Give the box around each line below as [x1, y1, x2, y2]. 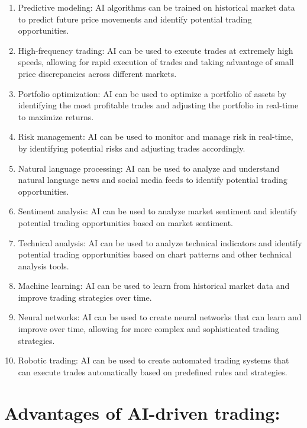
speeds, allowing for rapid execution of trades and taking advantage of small [18, 56, 294, 68]
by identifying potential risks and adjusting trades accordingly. [18, 141, 245, 154]
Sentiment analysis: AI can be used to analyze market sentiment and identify [18, 205, 298, 217]
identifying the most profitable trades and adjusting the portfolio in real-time [18, 99, 299, 111]
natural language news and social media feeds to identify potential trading [18, 173, 287, 186]
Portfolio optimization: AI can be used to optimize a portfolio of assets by [18, 87, 287, 99]
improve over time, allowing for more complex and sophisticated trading [18, 323, 279, 335]
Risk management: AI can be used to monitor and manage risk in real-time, [18, 130, 293, 143]
